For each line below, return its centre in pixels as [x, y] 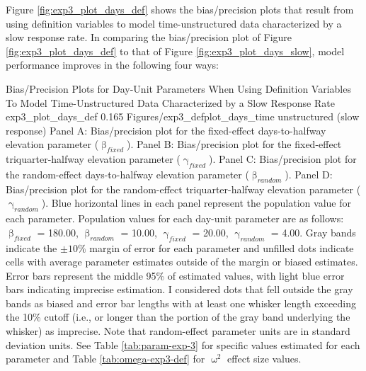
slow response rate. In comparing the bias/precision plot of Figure [149, 37]
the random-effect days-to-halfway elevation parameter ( [127, 174]
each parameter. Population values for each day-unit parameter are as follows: [175, 218]
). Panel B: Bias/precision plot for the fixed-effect [234, 144]
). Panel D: [309, 174]
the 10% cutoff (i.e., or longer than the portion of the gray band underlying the [178, 317]
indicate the [32, 247]
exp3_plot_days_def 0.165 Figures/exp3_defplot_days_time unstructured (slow [183, 116]
